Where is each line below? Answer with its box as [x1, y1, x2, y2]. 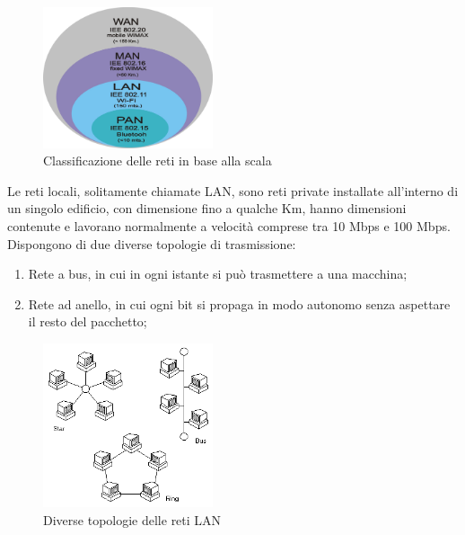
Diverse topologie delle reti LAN [43, 510, 222, 529]
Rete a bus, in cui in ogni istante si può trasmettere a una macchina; [28, 264, 408, 283]
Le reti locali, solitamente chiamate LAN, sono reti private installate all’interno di [7, 181, 459, 200]
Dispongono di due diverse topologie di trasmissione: [7, 234, 296, 253]
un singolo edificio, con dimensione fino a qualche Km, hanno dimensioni [7, 199, 407, 218]
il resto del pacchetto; [28, 312, 147, 331]
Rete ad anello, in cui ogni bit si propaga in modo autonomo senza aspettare [28, 294, 451, 313]
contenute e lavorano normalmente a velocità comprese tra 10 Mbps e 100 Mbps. [7, 217, 451, 236]
